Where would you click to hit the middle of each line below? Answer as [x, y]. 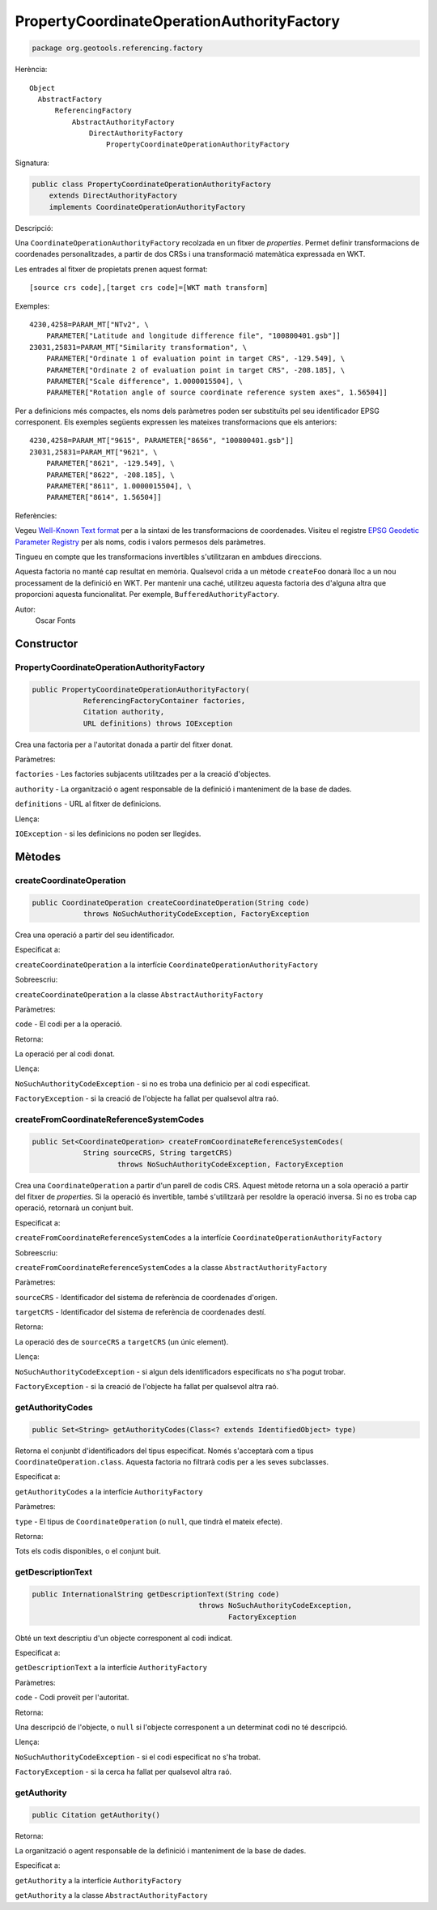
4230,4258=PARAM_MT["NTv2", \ [89, 324]
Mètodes [38, 857]
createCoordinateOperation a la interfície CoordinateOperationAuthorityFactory [167, 965]
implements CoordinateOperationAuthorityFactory [147, 207]
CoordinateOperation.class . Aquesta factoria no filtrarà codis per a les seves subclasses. [172, 1461]
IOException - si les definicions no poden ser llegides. [108, 833]
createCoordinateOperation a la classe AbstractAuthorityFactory [139, 994]
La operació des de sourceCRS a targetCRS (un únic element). [122, 1341]
